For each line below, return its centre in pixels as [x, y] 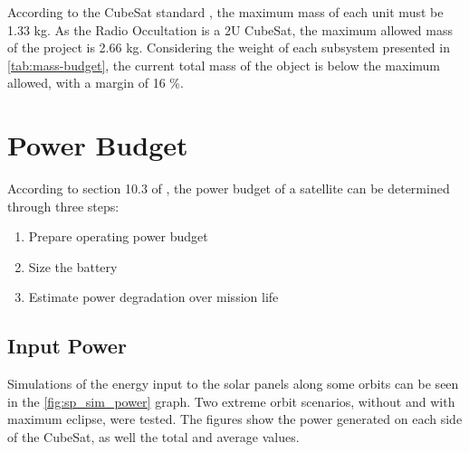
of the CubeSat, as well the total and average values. [153, 437]
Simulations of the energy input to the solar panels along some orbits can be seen [233, 384]
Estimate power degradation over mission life [153, 297]
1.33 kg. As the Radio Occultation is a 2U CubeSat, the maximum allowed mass [230, 29]
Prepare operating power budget [118, 236]
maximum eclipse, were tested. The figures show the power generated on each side [235, 419]
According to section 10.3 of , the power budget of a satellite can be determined [229, 188]
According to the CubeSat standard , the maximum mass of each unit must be [225, 12]
